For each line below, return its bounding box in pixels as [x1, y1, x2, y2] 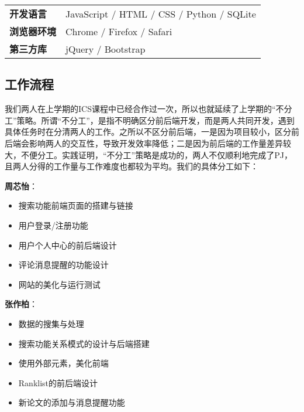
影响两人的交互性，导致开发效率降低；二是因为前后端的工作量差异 [29, 137, 283, 149]
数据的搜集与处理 [18, 317, 84, 329]
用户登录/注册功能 [18, 219, 88, 231]
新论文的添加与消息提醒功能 [18, 396, 125, 408]
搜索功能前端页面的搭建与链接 [18, 199, 133, 212]
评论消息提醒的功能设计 [18, 258, 109, 271]
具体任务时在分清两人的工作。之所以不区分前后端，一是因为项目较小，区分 [5, 125, 291, 138]
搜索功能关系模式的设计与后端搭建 [18, 337, 150, 349]
